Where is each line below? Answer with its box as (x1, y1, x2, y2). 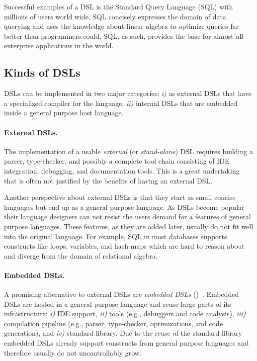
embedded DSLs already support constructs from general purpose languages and (4, 338, 249, 348)
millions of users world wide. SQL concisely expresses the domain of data (4, 11, 226, 21)
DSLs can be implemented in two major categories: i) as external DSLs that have (4, 88, 252, 98)
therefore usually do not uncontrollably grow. (4, 347, 142, 358)
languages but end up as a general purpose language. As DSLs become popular (4, 201, 245, 212)
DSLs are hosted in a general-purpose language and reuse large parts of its (4, 298, 231, 309)
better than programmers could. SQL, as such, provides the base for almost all (4, 30, 244, 41)
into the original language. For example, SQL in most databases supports (4, 231, 227, 241)
